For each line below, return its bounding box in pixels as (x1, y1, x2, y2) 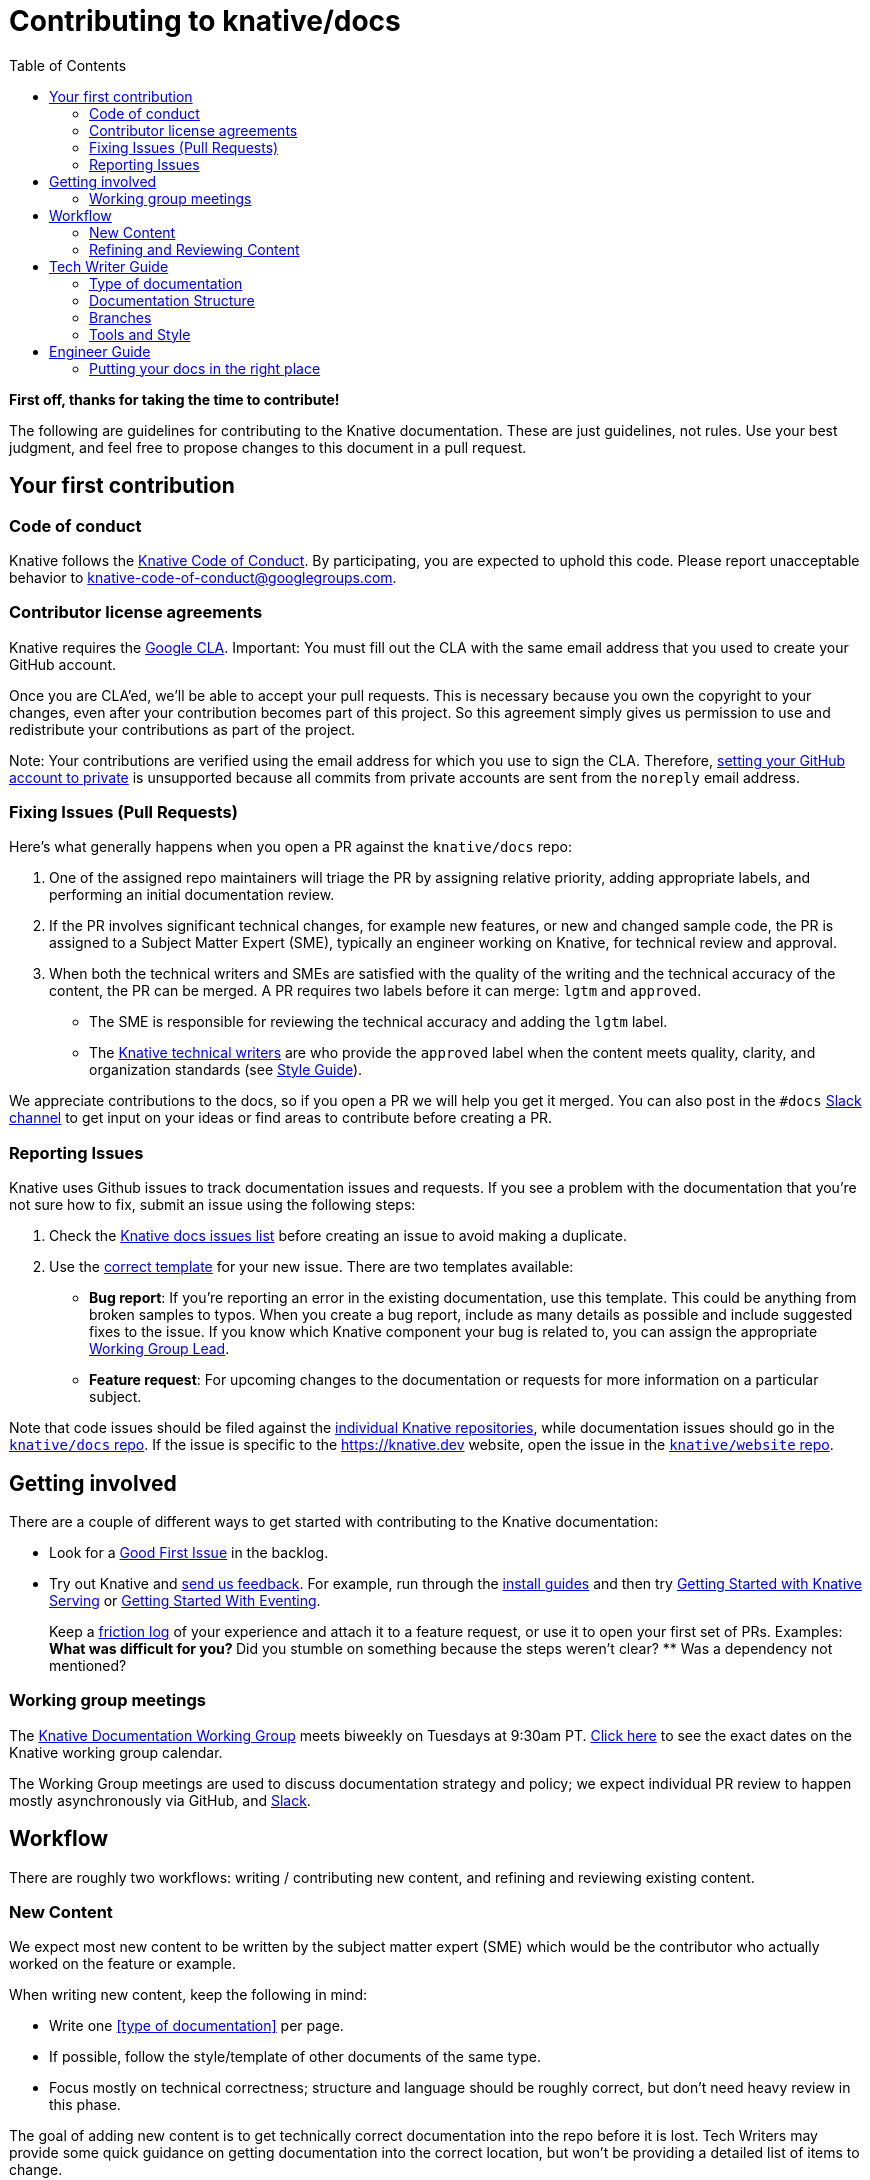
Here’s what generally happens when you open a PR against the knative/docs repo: (9, 838, 572, 856)
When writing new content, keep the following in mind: (9, 1986, 368, 2004)
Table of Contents (9, 56, 127, 74)
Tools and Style (89, 325, 191, 343)
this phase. (49, 2096, 121, 2114)
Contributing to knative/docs (9, 4, 401, 38)
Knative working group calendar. (9, 1743, 223, 1761)
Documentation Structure (89, 291, 255, 309)
